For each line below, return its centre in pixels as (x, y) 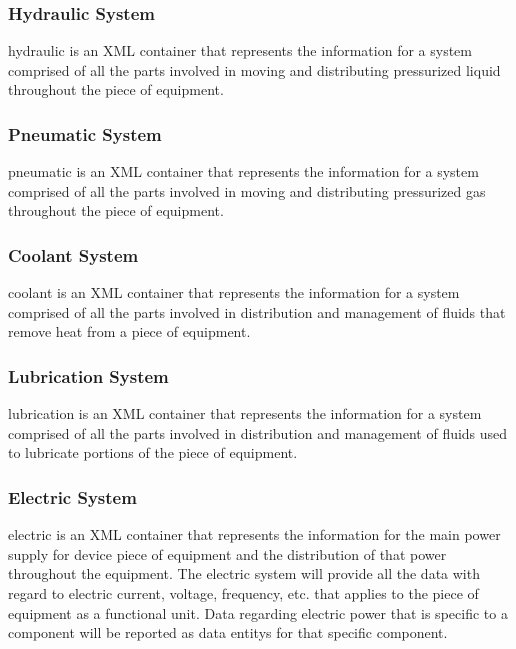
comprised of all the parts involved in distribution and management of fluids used (258, 432)
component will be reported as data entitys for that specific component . (228, 632)
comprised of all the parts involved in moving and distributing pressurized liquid (254, 69)
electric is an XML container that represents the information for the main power (254, 534)
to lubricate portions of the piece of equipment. (153, 452)
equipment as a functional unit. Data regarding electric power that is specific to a (258, 612)
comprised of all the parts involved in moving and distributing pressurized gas (247, 190)
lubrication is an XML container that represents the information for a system (245, 413)
